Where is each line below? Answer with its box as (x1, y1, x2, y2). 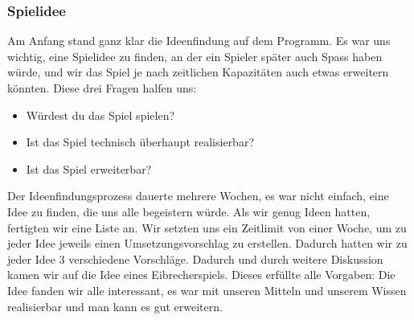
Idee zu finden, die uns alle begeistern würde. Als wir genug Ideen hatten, (7, 203, 371, 219)
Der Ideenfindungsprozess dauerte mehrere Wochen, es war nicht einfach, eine (7, 187, 389, 204)
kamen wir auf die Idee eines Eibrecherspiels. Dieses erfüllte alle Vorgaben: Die (7, 266, 396, 283)
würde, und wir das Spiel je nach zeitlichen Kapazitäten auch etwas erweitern (7, 64, 389, 80)
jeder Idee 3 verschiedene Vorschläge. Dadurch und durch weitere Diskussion (7, 250, 383, 267)
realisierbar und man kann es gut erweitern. (7, 297, 223, 314)
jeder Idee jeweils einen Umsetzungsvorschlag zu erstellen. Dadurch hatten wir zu (7, 235, 408, 252)
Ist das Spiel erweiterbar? (26, 160, 152, 177)
